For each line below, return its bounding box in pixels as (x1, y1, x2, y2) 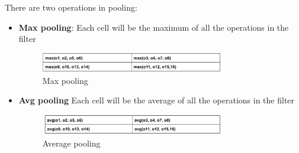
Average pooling (42, 136, 101, 149)
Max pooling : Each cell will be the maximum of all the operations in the (18, 21, 289, 33)
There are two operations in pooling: (5, 1, 137, 13)
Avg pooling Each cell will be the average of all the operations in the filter (18, 94, 295, 106)
